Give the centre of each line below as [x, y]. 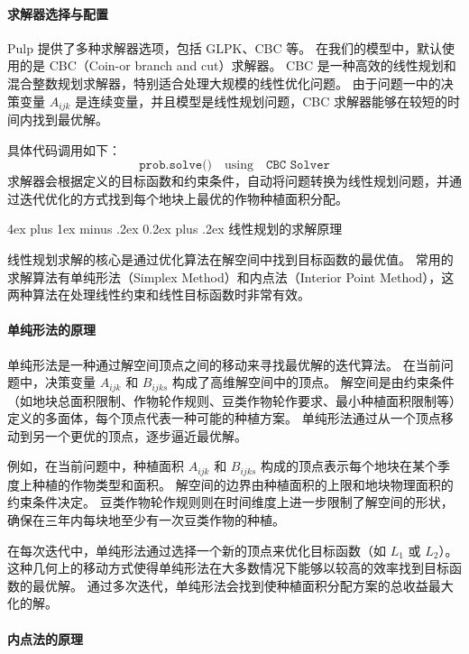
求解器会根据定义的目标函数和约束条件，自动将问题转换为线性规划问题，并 [228, 181]
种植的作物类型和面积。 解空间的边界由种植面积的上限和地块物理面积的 [243, 484]
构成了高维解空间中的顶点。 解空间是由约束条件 [313, 382]
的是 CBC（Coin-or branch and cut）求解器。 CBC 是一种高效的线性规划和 [238, 65]
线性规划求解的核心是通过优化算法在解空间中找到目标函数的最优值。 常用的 [230, 259]
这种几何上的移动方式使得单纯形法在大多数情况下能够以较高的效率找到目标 [228, 568]
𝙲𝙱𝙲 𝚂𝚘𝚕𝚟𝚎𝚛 [298, 166]
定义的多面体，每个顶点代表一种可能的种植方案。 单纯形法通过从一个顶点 [224, 418]
